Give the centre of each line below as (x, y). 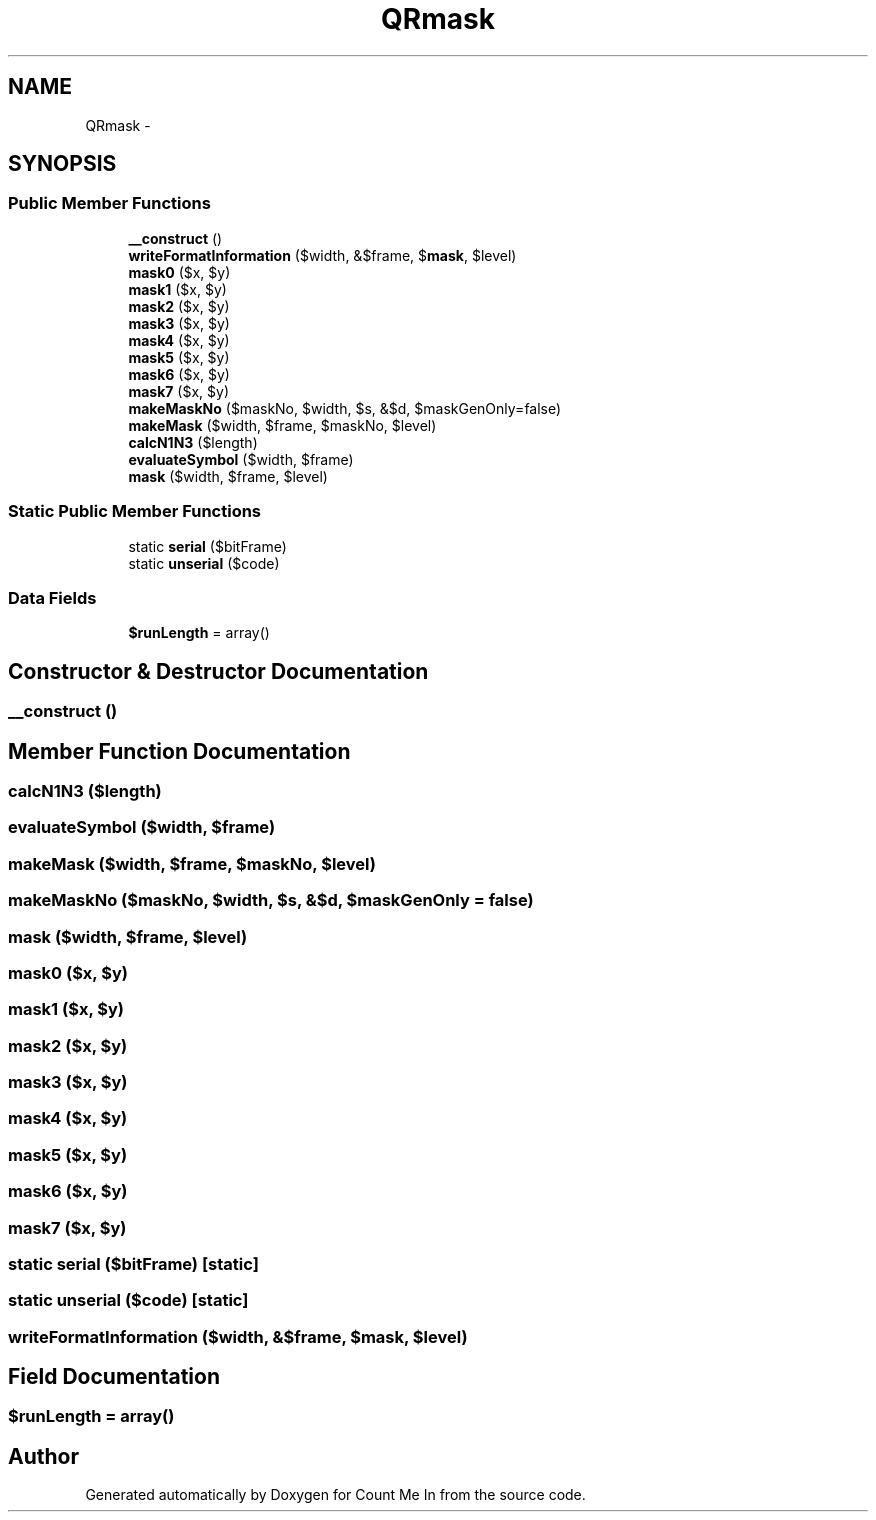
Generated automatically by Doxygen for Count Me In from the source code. (335, 1495)
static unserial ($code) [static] (128, 1300)
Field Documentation (114, 1377)
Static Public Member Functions (135, 511)
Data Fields (52, 597)
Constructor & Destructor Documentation (218, 671)
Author (43, 1456)
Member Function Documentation (179, 751)
